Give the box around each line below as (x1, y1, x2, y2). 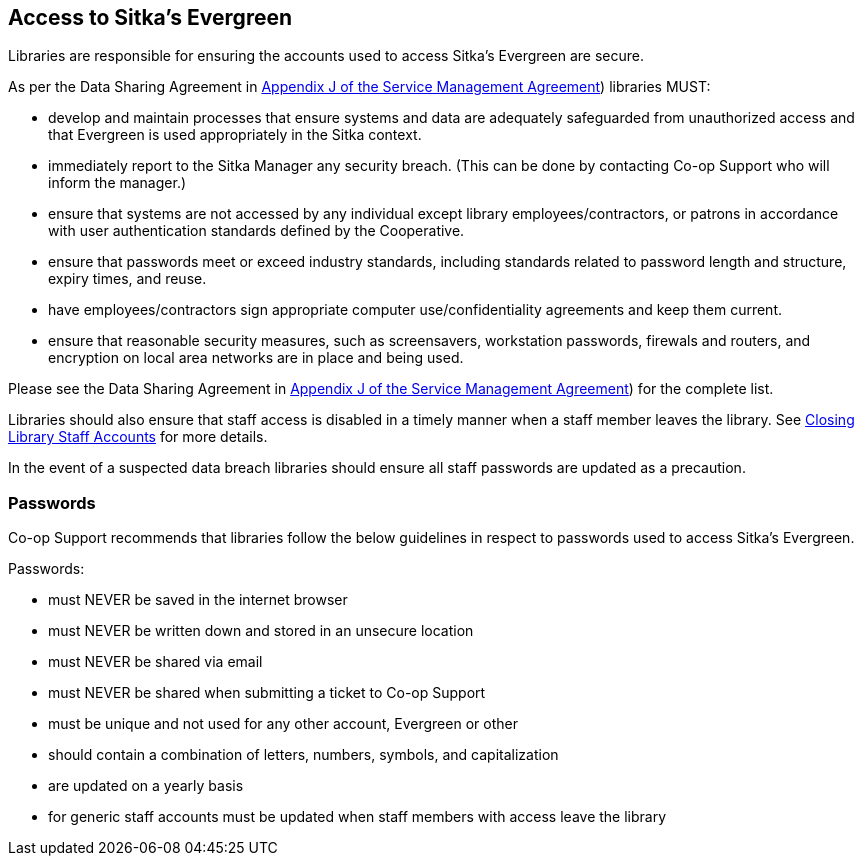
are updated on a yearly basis (48, 777, 244, 795)
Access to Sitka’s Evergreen (8, 5, 293, 30)
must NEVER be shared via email (48, 653, 263, 671)
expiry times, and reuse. (48, 270, 207, 288)
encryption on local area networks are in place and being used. (48, 349, 464, 367)
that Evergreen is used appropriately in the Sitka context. (48, 126, 422, 144)
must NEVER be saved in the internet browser (48, 591, 348, 609)
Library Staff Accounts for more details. (8, 428, 268, 446)
